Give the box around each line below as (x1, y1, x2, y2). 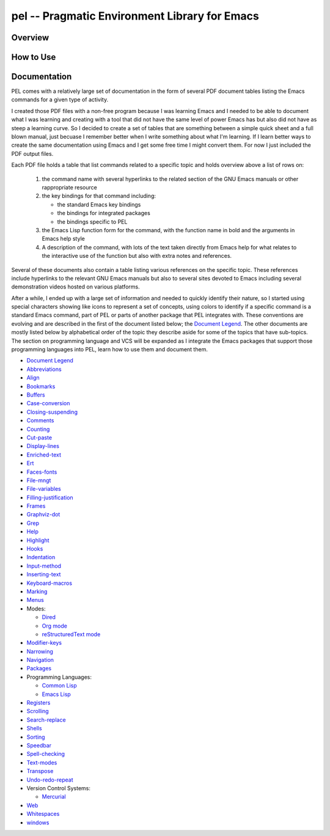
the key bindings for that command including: (42, 193, 156, 200)
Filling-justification (26, 494, 73, 501)
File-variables (26, 485, 61, 493)
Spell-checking (26, 750, 65, 758)
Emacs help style (42, 235, 85, 243)
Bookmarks (26, 383, 56, 390)
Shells (26, 725, 42, 732)
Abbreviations (26, 365, 62, 373)
